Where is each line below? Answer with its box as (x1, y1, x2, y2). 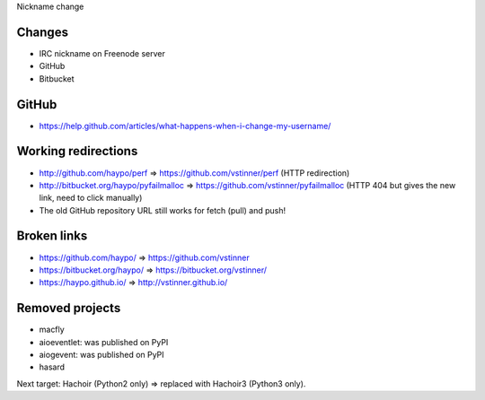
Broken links (16, 229, 88, 244)
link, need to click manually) (39, 193, 143, 204)
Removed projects (16, 300, 121, 316)
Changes (16, 24, 69, 39)
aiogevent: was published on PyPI (39, 350, 165, 361)
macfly (39, 324, 65, 335)
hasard (39, 361, 66, 372)
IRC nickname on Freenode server (39, 48, 165, 58)
